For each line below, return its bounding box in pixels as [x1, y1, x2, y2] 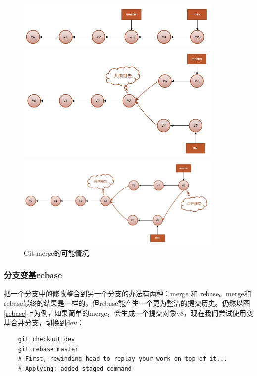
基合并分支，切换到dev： [4, 317, 84, 328]
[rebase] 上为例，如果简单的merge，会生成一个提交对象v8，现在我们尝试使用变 [4, 307, 253, 318]
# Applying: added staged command [18, 365, 132, 372]
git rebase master [18, 345, 79, 353]
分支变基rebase [4, 269, 62, 281]
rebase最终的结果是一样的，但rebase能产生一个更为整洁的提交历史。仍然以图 [4, 298, 250, 308]
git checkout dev [18, 335, 75, 343]
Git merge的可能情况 [24, 247, 89, 258]
